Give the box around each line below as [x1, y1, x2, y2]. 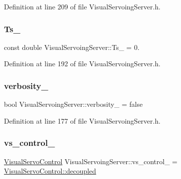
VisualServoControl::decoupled [4, 166, 96, 176]
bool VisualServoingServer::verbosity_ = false [4, 99, 143, 109]
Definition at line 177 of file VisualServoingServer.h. [4, 115, 161, 126]
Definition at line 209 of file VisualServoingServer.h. [4, 1, 161, 11]
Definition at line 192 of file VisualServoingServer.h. [4, 58, 161, 69]
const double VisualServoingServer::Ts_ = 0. [4, 42, 140, 52]
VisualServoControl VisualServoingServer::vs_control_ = [4, 156, 178, 166]
